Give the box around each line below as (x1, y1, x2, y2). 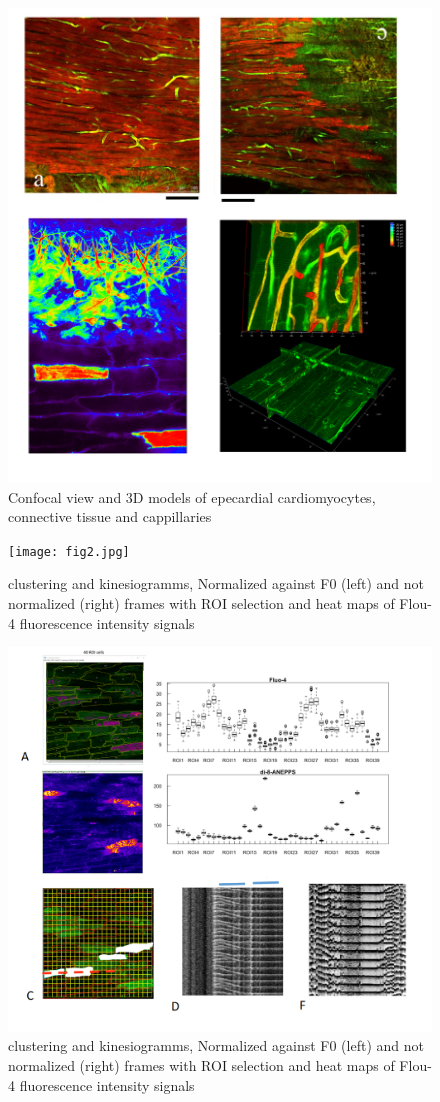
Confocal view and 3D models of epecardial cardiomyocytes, (8, 486, 376, 507)
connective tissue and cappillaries (8, 506, 212, 527)
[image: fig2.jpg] (8, 544, 130, 559)
